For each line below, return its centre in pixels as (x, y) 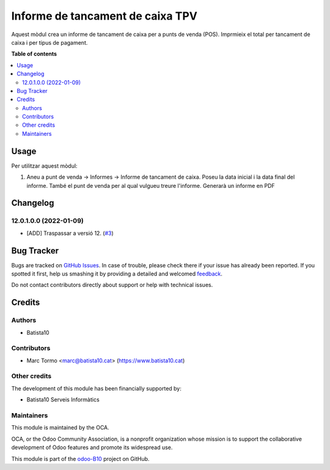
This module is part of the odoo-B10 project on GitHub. (80, 458)
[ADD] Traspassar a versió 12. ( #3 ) (70, 233)
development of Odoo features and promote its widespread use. (92, 447)
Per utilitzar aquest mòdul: (44, 166)
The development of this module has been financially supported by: (96, 388)
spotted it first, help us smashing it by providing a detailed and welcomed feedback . (117, 274)
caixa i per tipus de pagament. (50, 42)
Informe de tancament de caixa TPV (105, 16)
